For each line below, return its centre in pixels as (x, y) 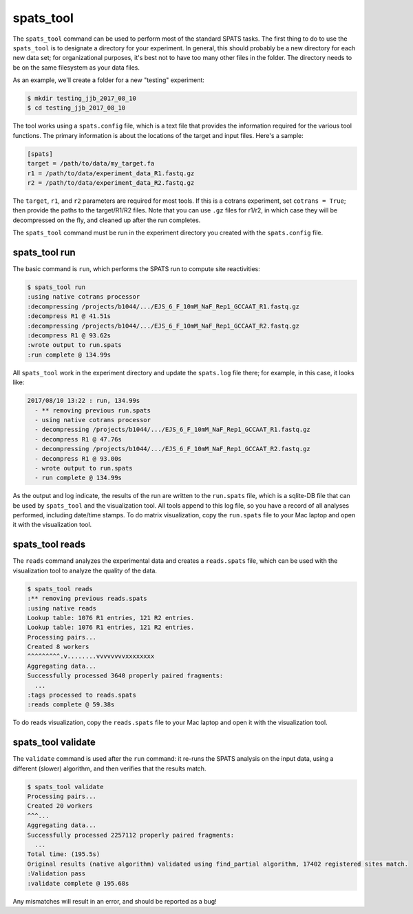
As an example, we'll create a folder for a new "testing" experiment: (108, 80)
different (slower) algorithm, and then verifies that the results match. (109, 768)
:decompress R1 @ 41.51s (69, 316)
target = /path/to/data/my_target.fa (91, 163)
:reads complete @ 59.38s (71, 705)
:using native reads (62, 608)
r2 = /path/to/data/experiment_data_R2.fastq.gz (111, 183)
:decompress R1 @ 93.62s (69, 336)
